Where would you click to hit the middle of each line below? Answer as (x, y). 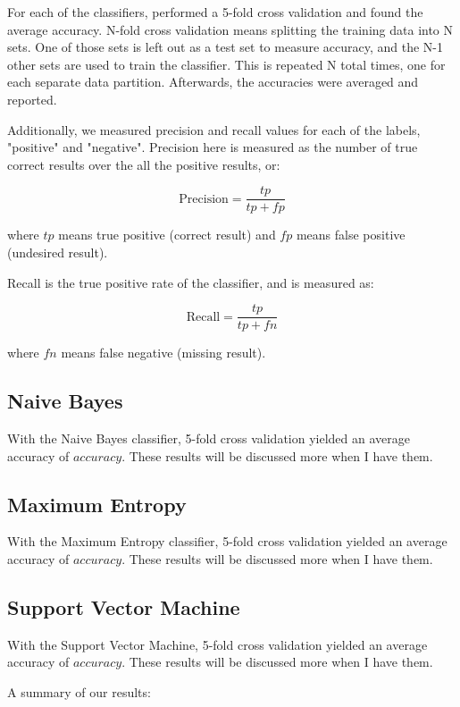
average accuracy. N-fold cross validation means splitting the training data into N (230, 29)
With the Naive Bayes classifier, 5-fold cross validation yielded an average (209, 438)
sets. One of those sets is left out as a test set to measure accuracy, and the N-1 (226, 47)
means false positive (351, 235)
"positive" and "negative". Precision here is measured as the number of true (213, 147)
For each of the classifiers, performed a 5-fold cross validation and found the (215, 12)
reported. (32, 99)
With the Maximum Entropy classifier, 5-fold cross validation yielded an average (227, 541)
